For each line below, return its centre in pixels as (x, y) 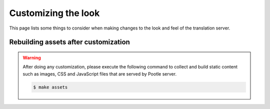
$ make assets (50, 87)
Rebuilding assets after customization (69, 42)
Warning (32, 57)
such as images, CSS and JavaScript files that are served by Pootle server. (100, 74)
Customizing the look (54, 13)
